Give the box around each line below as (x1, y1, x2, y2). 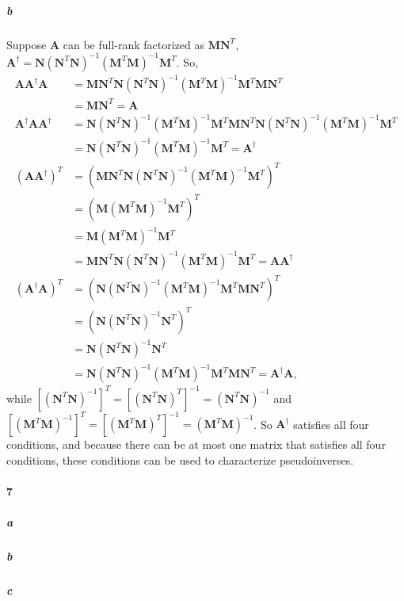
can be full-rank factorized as (63, 36, 205, 52)
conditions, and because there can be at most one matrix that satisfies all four (6, 436, 386, 453)
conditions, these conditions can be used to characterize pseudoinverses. (6, 451, 354, 468)
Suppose (6, 36, 47, 52)
